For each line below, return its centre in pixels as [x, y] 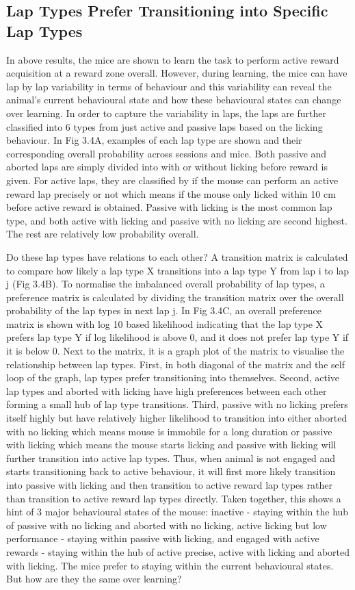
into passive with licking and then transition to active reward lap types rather [169, 485]
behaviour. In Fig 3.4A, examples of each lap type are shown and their [154, 140]
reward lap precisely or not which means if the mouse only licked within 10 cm [171, 193]
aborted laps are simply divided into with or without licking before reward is [167, 167]
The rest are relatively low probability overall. [103, 234]
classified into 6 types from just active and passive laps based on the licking [165, 126]
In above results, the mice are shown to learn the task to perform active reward [173, 59]
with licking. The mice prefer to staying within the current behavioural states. [170, 565]
